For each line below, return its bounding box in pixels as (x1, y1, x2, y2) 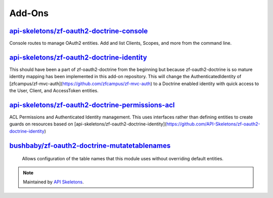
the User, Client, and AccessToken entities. (9, 88, 99, 94)
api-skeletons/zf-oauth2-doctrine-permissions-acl (9, 101, 175, 109)
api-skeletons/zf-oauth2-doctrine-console (9, 27, 148, 35)
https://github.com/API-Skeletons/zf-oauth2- (166, 121, 260, 127)
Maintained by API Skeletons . (23, 179, 84, 185)
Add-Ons (9, 8, 49, 19)
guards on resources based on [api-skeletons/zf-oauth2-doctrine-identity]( (9, 121, 167, 127)
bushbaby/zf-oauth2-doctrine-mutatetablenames (9, 141, 171, 150)
